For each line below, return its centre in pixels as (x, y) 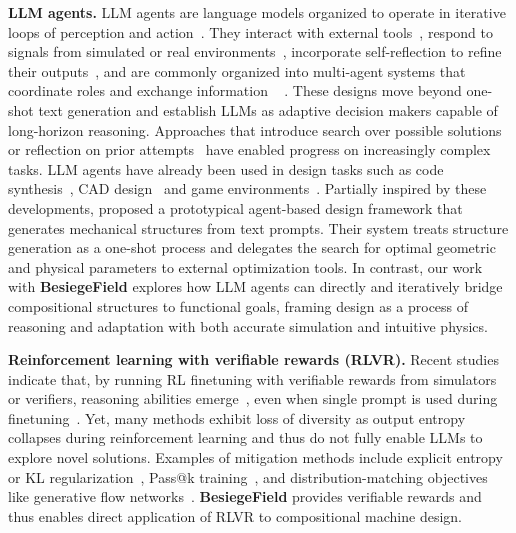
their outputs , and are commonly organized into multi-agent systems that (237, 70)
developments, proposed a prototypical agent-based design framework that (235, 207)
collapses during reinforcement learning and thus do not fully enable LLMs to (245, 437)
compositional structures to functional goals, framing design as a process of (238, 305)
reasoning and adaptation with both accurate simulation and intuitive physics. (248, 325)
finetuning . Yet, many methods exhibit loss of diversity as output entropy (237, 417)
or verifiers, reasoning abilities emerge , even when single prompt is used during (253, 398)
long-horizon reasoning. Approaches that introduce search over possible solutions (255, 129)
